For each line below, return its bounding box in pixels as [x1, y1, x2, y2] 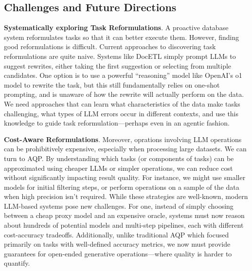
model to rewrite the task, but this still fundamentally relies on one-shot [4, 79, 220, 90]
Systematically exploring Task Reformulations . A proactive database [4, 22, 229, 33]
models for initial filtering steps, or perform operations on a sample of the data [4, 181, 239, 192]
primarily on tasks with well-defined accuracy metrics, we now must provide [4, 239, 231, 249]
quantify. [4, 258, 30, 268]
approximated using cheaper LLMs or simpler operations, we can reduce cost [4, 163, 233, 173]
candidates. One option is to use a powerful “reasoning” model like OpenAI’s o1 [4, 70, 242, 80]
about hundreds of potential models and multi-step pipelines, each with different [4, 220, 244, 230]
